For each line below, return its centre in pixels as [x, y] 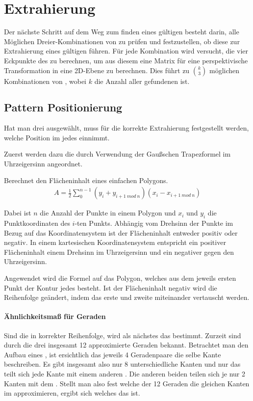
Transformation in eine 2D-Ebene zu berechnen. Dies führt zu [97, 70]
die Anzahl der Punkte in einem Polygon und [108, 213]
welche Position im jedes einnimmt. [57, 137]
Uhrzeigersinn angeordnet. [43, 164]
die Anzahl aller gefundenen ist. [142, 81]
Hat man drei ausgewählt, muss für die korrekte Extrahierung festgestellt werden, [126, 128]
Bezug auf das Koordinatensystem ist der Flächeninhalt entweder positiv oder [121, 232]
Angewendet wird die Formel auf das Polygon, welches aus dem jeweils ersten [120, 278]
